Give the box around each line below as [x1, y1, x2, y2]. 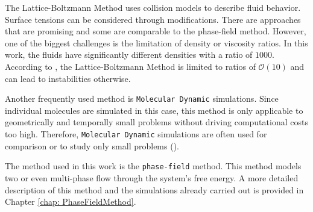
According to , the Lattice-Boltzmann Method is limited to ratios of [5, 60, 256, 72]
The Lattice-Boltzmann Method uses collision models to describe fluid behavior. [5, 1, 301, 13]
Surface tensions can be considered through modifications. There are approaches [5, 13, 301, 25]
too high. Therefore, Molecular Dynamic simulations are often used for [5, 128, 267, 140]
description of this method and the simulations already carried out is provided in [5, 183, 304, 196]
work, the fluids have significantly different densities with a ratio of [5, 48, 253, 61]
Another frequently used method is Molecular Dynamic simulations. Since [5, 92, 279, 105]
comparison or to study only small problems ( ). [5, 139, 179, 152]
